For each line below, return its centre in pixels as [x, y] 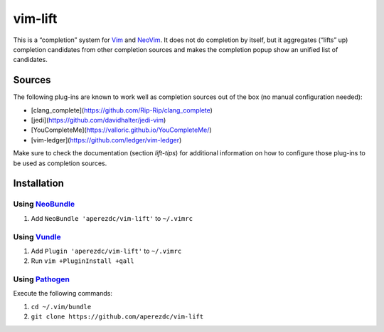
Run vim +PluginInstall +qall [82, 261]
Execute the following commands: [63, 294]
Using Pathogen [42, 279]
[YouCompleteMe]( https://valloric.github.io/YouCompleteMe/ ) [122, 130]
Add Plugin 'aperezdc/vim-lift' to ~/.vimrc [106, 251]
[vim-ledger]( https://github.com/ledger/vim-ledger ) [106, 140]
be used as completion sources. [60, 163]
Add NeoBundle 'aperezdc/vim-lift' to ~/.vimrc [112, 218]
